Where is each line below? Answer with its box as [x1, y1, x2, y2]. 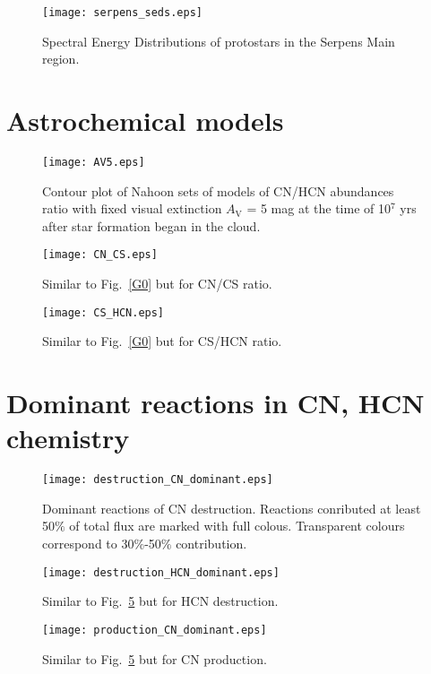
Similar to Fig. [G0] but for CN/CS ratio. [42, 274, 272, 293]
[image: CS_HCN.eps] [42, 306, 165, 319]
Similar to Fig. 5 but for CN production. [42, 649, 267, 668]
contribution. [176, 534, 247, 553]
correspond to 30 [42, 534, 134, 553]
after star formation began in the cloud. [42, 216, 261, 235]
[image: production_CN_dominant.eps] [42, 623, 267, 636]
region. [42, 49, 80, 68]
